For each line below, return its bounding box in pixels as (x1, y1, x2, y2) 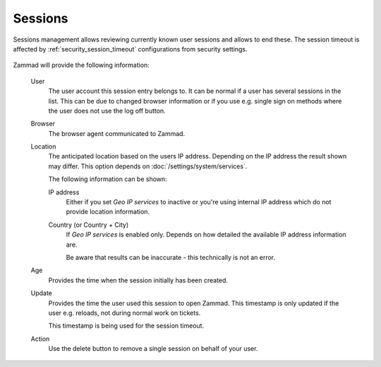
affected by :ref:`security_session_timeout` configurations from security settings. (13, 44, 248, 53)
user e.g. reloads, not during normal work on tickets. (48, 309, 201, 317)
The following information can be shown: (48, 175, 167, 183)
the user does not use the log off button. (48, 106, 166, 115)
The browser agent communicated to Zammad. (48, 129, 186, 137)
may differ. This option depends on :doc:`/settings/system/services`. (48, 162, 248, 170)
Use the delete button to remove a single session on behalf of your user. (48, 344, 258, 353)
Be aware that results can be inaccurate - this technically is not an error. (66, 253, 276, 261)
